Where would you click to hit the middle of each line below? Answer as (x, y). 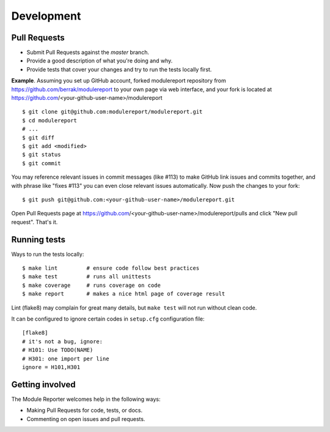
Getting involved (43, 385)
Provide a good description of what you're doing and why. (100, 61)
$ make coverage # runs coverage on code (92, 285)
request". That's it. (35, 222)
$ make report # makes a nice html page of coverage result (124, 294)
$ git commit (42, 163)
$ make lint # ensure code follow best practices (111, 268)
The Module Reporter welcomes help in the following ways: (86, 399)
